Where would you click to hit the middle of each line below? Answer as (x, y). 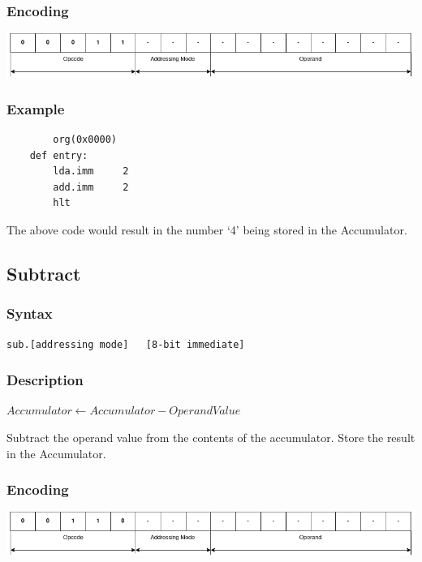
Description (45, 380)
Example (36, 108)
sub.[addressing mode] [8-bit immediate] (126, 344)
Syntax (30, 313)
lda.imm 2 (91, 172)
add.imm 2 (91, 187)
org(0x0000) (85, 140)
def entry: (59, 155)
